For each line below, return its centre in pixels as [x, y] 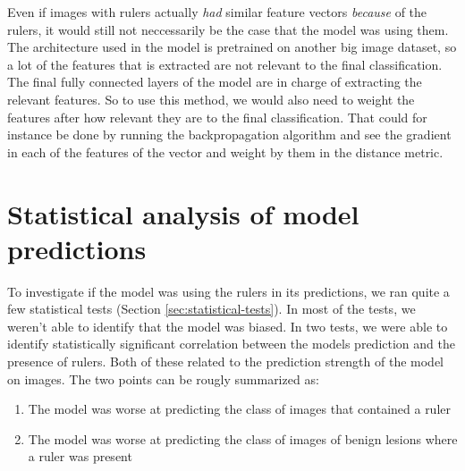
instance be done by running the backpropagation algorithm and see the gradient [229, 135]
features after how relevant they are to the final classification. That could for [217, 117]
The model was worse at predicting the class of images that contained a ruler [240, 409]
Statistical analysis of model [183, 213]
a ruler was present [80, 456]
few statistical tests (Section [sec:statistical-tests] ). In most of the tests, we [211, 309]
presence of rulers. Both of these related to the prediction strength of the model [225, 362]
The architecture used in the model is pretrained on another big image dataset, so [232, 47]
